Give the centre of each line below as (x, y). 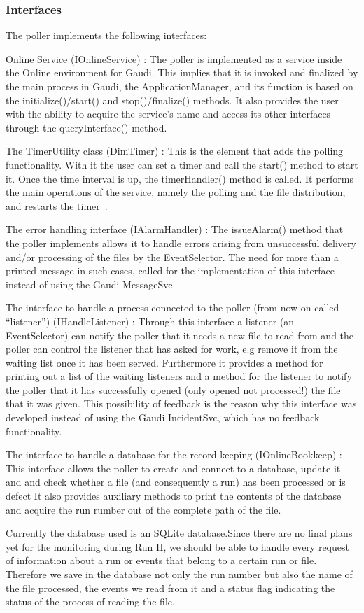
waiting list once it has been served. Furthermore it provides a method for (164, 362)
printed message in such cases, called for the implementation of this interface (170, 270)
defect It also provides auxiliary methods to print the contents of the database (174, 496)
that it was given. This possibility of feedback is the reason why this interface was (181, 403)
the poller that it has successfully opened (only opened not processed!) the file (173, 389)
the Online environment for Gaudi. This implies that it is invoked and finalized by (182, 72)
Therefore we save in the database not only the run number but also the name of (179, 574)
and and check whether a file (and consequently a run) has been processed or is (176, 482)
